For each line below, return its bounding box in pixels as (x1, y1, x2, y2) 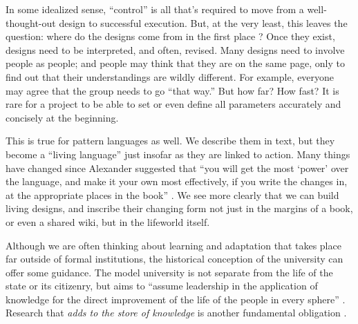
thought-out (6, 15, 56, 30)
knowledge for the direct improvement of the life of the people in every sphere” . (6, 292, 346, 306)
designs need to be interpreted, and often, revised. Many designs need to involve (6, 42, 345, 57)
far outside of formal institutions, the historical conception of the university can (6, 251, 343, 266)
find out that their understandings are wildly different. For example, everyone (6, 69, 335, 84)
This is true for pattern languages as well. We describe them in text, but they (6, 133, 335, 148)
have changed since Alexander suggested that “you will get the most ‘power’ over (6, 160, 349, 175)
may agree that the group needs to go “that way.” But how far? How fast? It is (6, 83, 339, 97)
